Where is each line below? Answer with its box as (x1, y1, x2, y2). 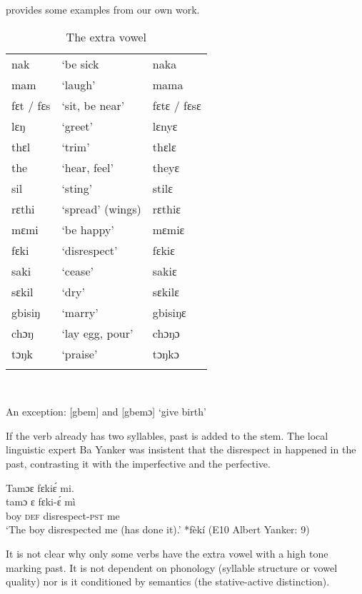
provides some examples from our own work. (6, 2, 200, 16)
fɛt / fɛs (11, 96, 51, 114)
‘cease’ (61, 262, 94, 279)
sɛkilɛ (152, 283, 179, 300)
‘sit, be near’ (61, 96, 125, 114)
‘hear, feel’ (61, 158, 114, 176)
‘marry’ (61, 303, 99, 321)
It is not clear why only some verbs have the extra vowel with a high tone (6, 545, 328, 560)
